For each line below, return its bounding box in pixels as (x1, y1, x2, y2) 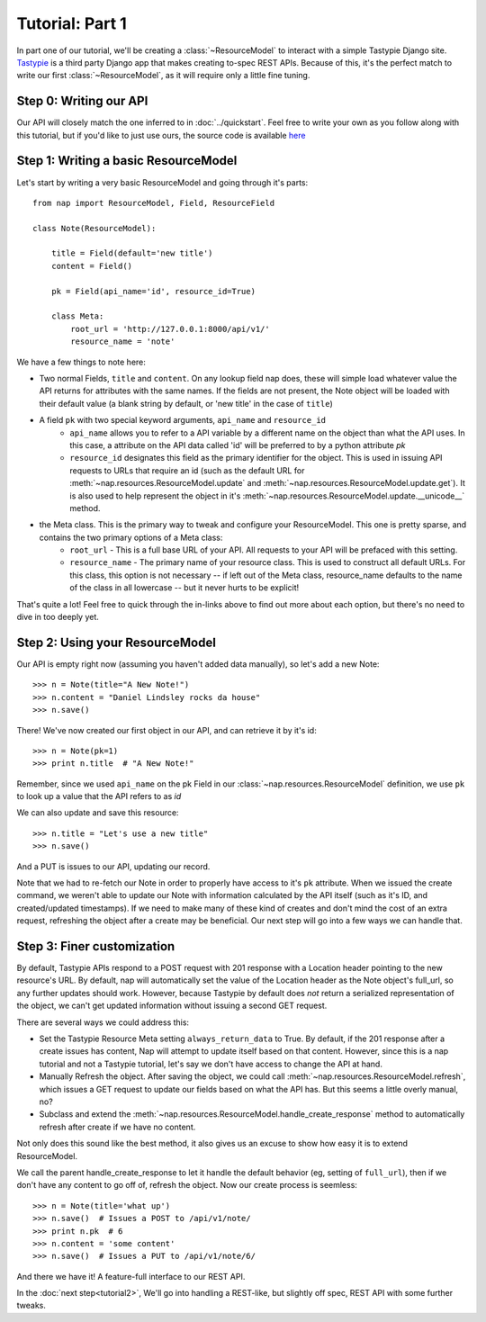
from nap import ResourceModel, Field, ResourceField (32, 198, 274, 208)
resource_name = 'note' (70, 337, 175, 346)
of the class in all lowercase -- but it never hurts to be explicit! (69, 582, 300, 593)
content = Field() (50, 261, 133, 271)
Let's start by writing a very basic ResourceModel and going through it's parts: (16, 176, 309, 188)
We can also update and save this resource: (16, 807, 179, 818)
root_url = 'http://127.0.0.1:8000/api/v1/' (70, 324, 270, 334)
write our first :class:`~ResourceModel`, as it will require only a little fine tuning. (16, 70, 310, 81)
